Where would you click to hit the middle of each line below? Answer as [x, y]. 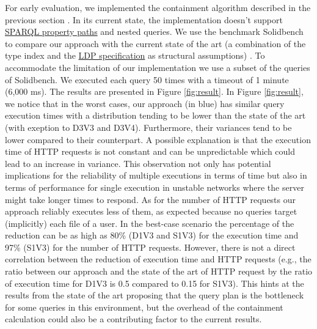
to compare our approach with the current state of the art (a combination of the [155, 43]
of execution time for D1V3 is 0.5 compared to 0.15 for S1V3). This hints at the [155, 283]
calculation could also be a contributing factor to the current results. [133, 319]
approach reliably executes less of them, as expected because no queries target [151, 211]
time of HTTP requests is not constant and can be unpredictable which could [150, 151]
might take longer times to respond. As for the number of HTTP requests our [151, 199]
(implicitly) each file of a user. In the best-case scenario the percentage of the [150, 223]
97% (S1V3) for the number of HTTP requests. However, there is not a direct [150, 247]
